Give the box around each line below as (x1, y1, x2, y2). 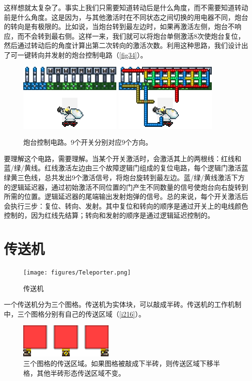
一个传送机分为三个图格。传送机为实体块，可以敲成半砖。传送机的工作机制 (4, 299, 241, 309)
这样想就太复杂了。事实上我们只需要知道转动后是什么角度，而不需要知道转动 (4, 2, 248, 12)
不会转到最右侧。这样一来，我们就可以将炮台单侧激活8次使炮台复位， (24, 30, 245, 41)
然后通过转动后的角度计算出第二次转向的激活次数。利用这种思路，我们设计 (4, 40, 241, 50)
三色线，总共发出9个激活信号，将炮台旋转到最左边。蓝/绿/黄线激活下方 (17, 172, 245, 182)
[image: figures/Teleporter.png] (23, 269, 131, 276)
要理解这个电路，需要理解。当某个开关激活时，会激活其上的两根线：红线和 (4, 153, 241, 163)
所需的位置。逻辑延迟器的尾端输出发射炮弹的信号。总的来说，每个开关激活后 (4, 191, 248, 201)
